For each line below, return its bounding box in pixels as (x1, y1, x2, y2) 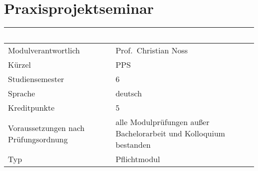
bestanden (115, 139, 151, 151)
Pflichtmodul (115, 153, 160, 165)
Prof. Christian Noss (115, 44, 188, 56)
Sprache (8, 87, 35, 99)
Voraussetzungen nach (8, 122, 85, 133)
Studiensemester (8, 73, 64, 85)
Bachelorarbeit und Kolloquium (115, 128, 225, 139)
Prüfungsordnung (8, 133, 68, 145)
